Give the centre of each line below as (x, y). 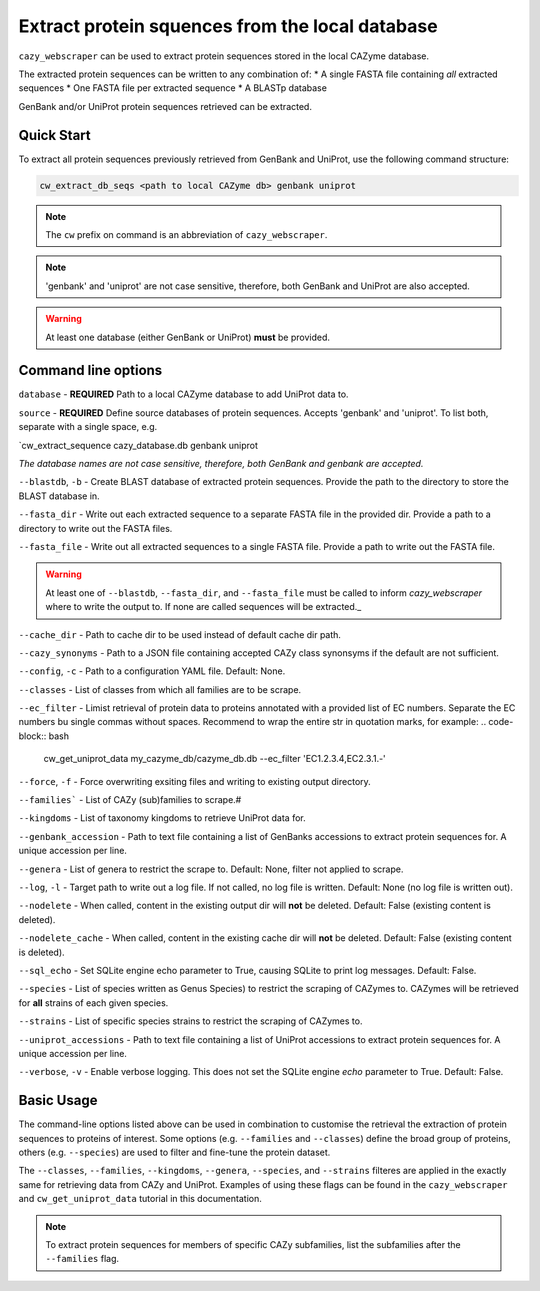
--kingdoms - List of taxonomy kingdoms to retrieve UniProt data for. (162, 818)
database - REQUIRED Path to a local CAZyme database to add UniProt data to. (183, 394)
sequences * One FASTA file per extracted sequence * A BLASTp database (172, 88)
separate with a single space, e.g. (88, 427)
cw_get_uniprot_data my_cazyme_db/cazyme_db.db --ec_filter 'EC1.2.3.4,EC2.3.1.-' (215, 759)
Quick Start (54, 135)
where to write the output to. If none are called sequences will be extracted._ (203, 607)
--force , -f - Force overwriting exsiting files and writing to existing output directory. (195, 781)
